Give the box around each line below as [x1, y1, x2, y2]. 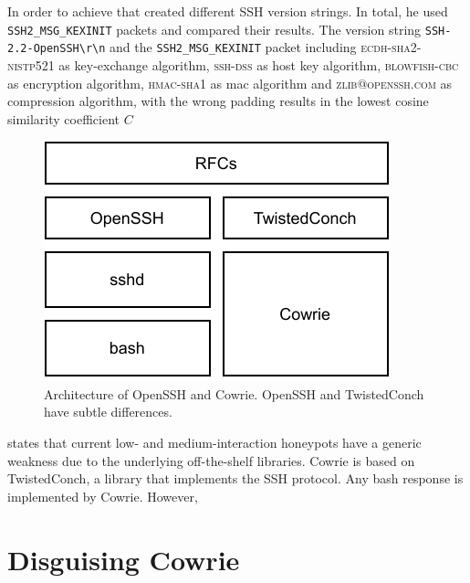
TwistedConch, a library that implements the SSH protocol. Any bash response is [7, 469, 464, 488]
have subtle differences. [44, 402, 172, 421]
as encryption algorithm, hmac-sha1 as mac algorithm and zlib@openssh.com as [7, 73, 453, 92]
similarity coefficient [7, 109, 120, 128]
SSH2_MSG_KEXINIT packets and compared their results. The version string [7, 19, 422, 38]
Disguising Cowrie [7, 540, 240, 578]
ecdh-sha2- [360, 37, 422, 57]
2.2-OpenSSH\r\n [7, 42, 106, 56]
